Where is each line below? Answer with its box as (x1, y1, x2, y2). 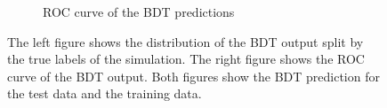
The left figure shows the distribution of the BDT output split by (7, 32, 364, 50)
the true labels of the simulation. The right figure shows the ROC (7, 50, 365, 68)
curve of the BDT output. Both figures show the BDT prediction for (7, 66, 380, 85)
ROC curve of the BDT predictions (43, 3, 235, 20)
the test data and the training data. (7, 84, 202, 103)
